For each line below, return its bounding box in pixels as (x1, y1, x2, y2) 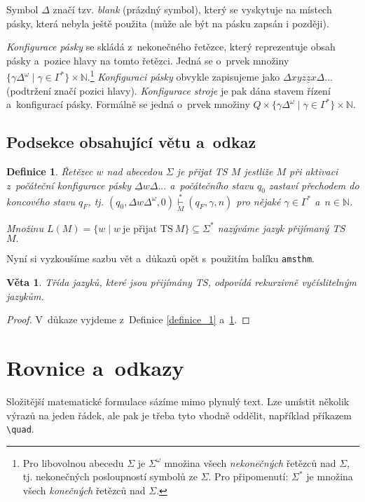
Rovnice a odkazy (6, 353, 184, 382)
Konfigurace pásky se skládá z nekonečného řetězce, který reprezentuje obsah (6, 39, 336, 54)
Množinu (6, 220, 43, 235)
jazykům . (6, 288, 44, 303)
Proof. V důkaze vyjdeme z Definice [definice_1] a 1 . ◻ (6, 312, 250, 327)
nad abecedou (106, 164, 163, 179)
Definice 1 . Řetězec (6, 164, 93, 179)
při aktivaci (289, 164, 338, 179)
